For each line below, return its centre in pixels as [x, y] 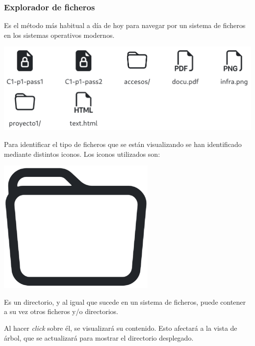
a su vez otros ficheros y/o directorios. [61, 311]
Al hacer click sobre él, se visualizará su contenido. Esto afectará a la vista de [121, 328]
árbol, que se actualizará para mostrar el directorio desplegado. [99, 337]
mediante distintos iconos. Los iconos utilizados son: [82, 154]
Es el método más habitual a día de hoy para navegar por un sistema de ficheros [125, 25]
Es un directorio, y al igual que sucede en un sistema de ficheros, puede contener [125, 302]
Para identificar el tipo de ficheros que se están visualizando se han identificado [123, 144]
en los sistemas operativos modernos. [59, 35]
